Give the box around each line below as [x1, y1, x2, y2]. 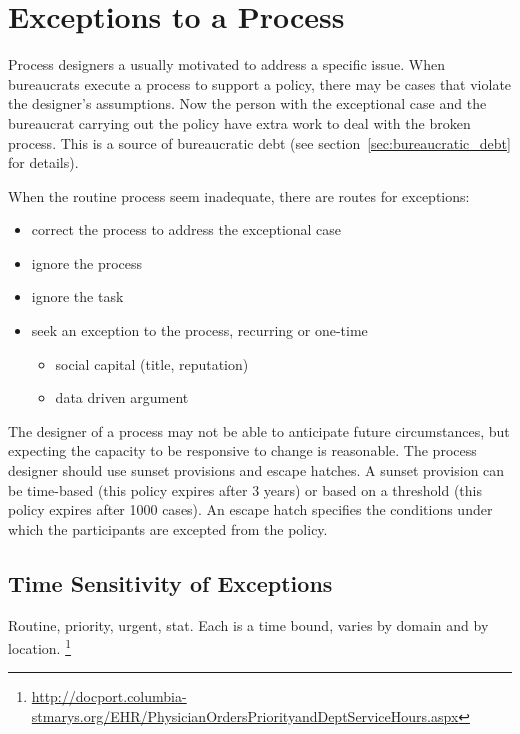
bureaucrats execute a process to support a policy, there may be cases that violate [8, 73, 512, 94]
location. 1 [8, 635, 72, 658]
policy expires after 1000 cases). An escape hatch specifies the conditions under [8, 499, 493, 520]
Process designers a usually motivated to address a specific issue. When [8, 54, 445, 75]
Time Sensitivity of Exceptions [8, 567, 333, 598]
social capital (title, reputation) [55, 353, 249, 374]
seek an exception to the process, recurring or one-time [31, 320, 368, 341]
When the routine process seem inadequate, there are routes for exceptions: [8, 185, 470, 206]
